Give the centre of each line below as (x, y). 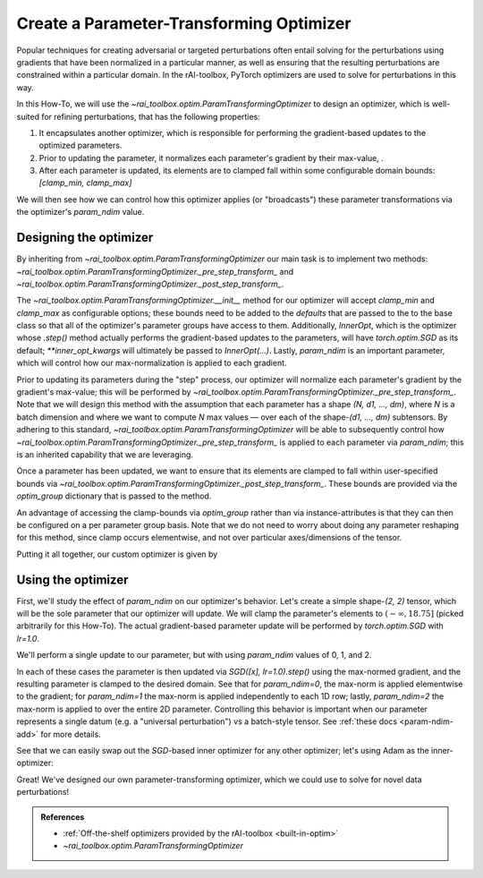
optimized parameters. (80, 145)
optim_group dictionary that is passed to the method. (114, 496)
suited (28, 116)
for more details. (71, 734)
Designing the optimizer (85, 238)
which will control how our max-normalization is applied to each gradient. (152, 363)
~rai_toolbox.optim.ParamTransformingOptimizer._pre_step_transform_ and (155, 271)
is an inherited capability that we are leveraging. (105, 455)
